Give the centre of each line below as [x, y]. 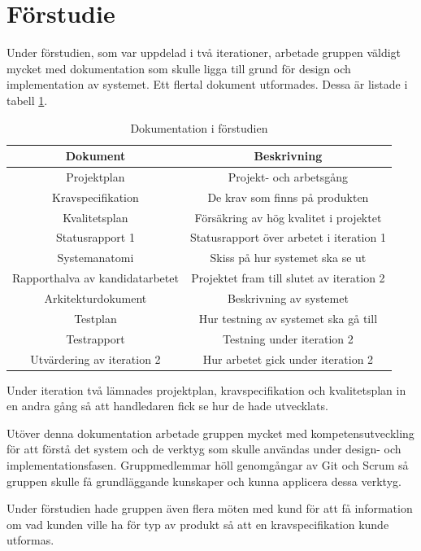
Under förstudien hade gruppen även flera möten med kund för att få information [210, 508]
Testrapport [95, 338]
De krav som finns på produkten [288, 197]
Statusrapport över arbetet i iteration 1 [288, 237]
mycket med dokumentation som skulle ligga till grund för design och [179, 68]
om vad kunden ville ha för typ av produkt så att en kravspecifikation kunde [198, 524]
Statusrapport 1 [95, 237]
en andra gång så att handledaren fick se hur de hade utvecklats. [167, 406]
